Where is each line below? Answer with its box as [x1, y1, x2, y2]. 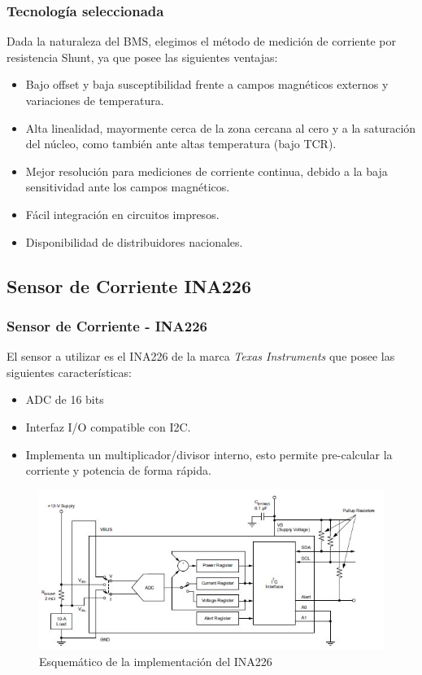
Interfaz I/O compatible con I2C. [25, 418, 191, 435]
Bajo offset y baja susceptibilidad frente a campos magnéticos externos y [25, 76, 389, 93]
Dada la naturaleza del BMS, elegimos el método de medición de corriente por [7, 33, 396, 50]
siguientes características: [7, 363, 132, 380]
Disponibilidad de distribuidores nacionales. [25, 233, 243, 250]
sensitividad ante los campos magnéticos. [25, 178, 230, 195]
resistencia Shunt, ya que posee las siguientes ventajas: [7, 48, 278, 65]
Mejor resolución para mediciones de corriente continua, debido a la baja [25, 162, 388, 179]
